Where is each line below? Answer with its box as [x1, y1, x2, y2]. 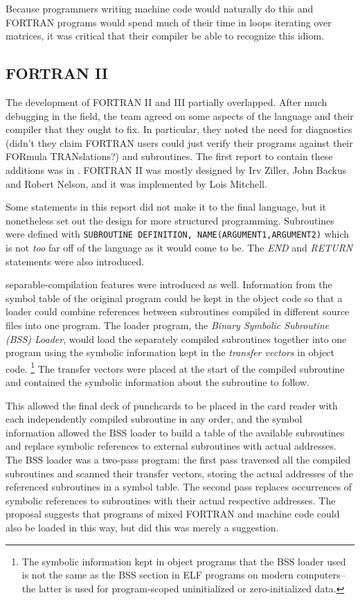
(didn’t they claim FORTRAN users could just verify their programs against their [6, 135, 353, 150]
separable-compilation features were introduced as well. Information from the [6, 277, 332, 292]
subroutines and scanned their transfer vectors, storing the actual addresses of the [6, 466, 353, 480]
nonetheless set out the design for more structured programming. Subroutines [6, 213, 334, 227]
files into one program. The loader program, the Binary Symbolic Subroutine [6, 317, 330, 332]
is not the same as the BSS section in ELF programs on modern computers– [21, 567, 345, 582]
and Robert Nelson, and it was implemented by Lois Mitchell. [6, 176, 267, 191]
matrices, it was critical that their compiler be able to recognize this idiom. [6, 28, 325, 43]
